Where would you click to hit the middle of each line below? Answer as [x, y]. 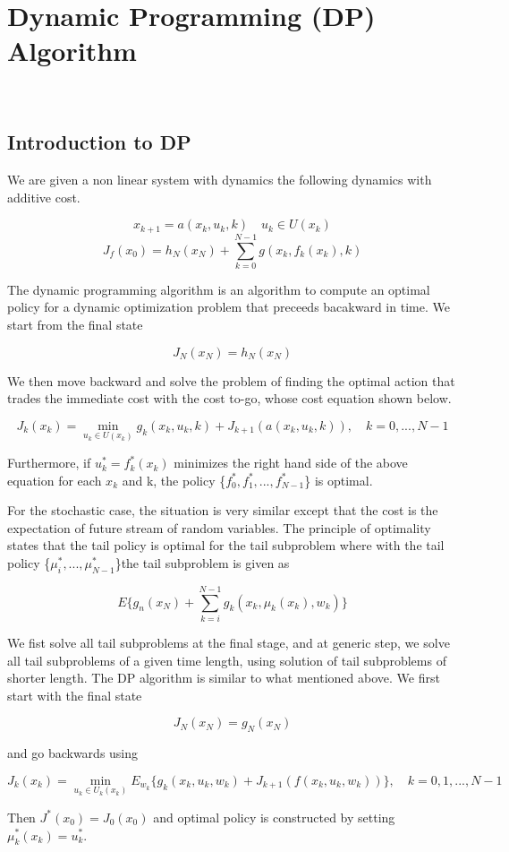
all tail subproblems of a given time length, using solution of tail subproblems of [227, 660]
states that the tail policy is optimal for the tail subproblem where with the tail [226, 545]
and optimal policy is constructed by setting [274, 817]
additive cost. [44, 197]
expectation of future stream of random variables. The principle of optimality [219, 527]
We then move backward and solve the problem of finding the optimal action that [231, 380]
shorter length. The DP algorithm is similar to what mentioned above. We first [224, 678]
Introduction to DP [99, 142]
